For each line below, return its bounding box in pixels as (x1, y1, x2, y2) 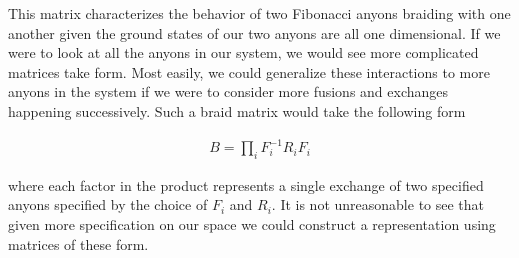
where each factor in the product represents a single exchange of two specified (8, 174, 484, 195)
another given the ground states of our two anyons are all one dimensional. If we (8, 22, 501, 43)
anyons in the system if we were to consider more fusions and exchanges (8, 81, 449, 102)
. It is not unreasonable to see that (271, 194, 485, 215)
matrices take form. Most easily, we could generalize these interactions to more (8, 61, 490, 82)
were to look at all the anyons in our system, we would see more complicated (8, 42, 479, 63)
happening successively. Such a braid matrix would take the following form (8, 100, 466, 121)
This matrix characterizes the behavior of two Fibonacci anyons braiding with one (8, 3, 511, 23)
